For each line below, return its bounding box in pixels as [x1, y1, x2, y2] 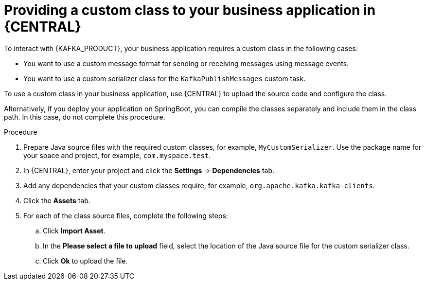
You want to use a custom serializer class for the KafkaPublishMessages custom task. [23, 74, 306, 83]
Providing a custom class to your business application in [4, 2, 376, 18]
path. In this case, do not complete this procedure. [4, 112, 165, 121]
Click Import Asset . [43, 226, 106, 235]
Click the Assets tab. [23, 196, 90, 205]
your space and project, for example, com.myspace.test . [23, 151, 211, 160]
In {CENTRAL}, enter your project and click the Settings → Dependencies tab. [23, 166, 275, 175]
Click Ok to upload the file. [43, 256, 128, 265]
